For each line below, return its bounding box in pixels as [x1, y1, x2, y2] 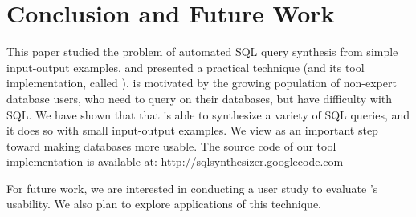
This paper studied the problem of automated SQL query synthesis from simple [6, 43, 398, 60]
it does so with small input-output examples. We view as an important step [6, 122, 378, 139]
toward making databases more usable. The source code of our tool [6, 137, 336, 154]
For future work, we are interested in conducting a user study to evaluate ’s [6, 179, 378, 196]
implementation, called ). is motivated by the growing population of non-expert [6, 74, 397, 91]
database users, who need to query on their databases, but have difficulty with [6, 90, 393, 106]
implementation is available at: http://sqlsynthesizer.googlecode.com [6, 153, 344, 170]
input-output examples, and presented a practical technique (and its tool [6, 58, 365, 75]
